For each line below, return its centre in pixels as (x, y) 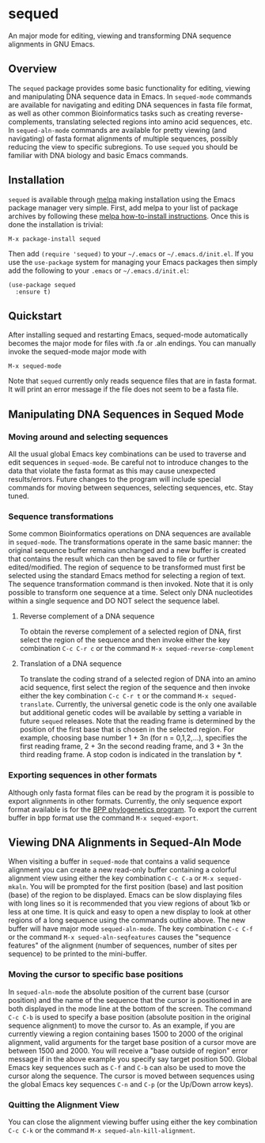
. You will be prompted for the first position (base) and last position (134, 887)
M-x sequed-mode (35, 366)
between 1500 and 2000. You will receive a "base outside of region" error (128, 1050)
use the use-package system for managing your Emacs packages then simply (133, 262)
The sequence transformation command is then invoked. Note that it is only (131, 584)
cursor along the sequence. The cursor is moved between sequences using (131, 1076)
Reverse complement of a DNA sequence (87, 616)
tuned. (19, 496)
